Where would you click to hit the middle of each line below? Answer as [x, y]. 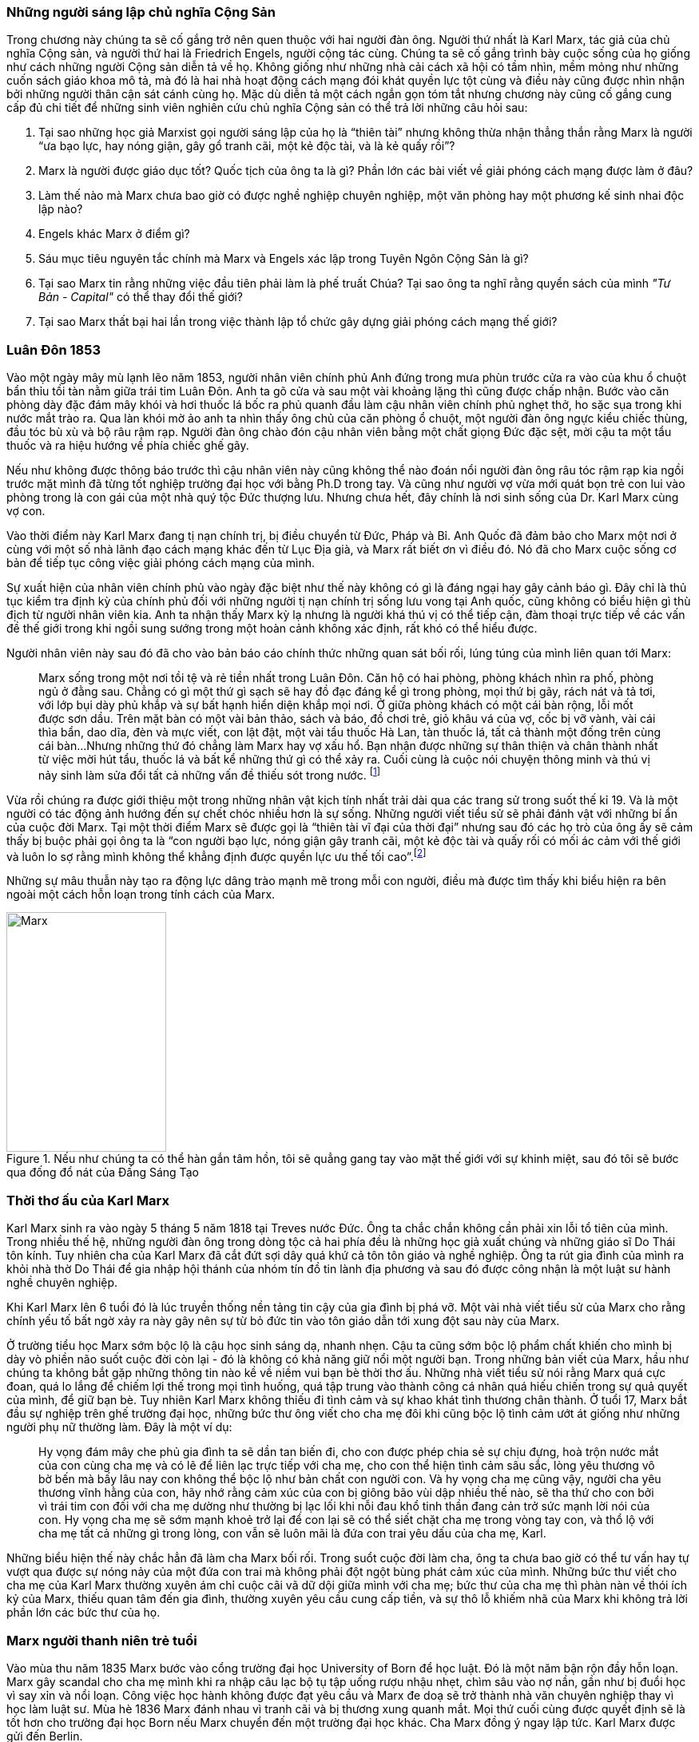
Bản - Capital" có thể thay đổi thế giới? [141, 297]
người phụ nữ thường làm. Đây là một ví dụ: [119, 1427]
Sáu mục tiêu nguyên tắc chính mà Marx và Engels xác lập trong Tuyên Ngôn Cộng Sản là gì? [284, 259]
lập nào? [61, 209]
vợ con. [26, 511]
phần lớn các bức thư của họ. [83, 1613]
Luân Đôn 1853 [54, 349]
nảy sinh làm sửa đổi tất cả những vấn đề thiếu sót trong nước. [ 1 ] [209, 774]
